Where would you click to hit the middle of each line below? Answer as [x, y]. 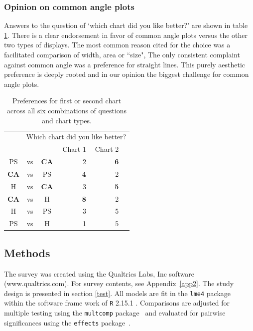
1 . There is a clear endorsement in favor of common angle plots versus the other [126, 35]
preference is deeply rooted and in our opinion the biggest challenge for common [126, 74]
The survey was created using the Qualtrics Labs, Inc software [99, 273]
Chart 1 [74, 149]
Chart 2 [107, 149]
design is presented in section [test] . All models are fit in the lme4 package [117, 293]
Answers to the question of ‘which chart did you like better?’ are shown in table [126, 25]
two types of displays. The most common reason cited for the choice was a [117, 45]
